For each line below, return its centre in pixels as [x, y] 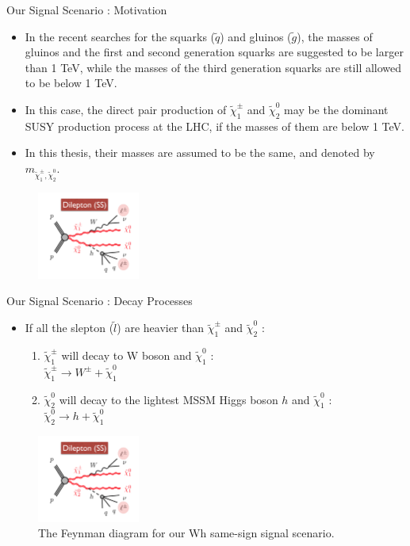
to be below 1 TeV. [71, 83]
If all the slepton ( [69, 328]
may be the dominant [336, 109]
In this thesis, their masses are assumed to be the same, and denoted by [200, 153]
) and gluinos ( [256, 36]
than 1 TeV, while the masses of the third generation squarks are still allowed [213, 67]
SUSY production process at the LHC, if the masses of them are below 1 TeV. [215, 126]
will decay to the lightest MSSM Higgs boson [169, 399]
